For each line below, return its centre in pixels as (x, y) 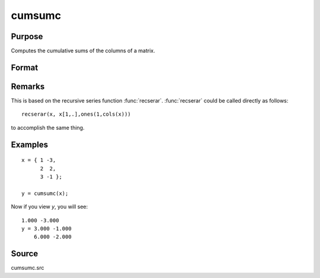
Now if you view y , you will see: (49, 207)
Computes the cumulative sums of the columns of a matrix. (83, 51)
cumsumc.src (28, 268)
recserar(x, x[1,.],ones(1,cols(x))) (76, 114)
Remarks (28, 86)
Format (25, 67)
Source (25, 254)
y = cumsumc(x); (45, 193)
